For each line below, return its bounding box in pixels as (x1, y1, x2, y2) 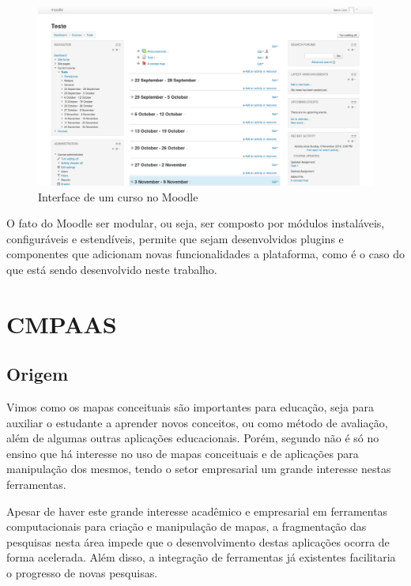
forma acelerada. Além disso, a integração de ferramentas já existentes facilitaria (6, 549, 396, 565)
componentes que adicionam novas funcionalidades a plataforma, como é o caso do (6, 246, 405, 262)
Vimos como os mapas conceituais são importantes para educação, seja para (6, 399, 374, 415)
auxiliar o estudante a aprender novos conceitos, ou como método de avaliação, (6, 414, 388, 430)
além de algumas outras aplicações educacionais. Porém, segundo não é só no (6, 430, 379, 446)
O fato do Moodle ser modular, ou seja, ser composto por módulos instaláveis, (6, 215, 385, 231)
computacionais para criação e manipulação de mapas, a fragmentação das (6, 518, 367, 535)
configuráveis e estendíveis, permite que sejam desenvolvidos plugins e (6, 230, 344, 246)
